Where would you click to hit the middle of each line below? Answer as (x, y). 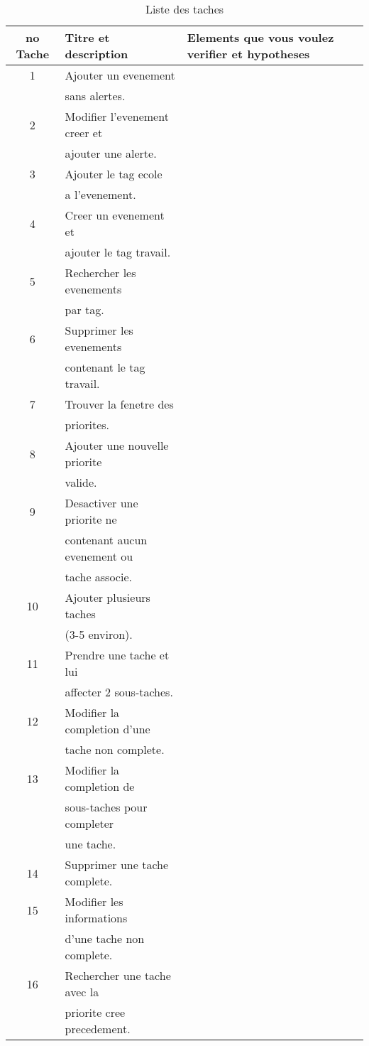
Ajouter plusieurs (108, 597)
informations (96, 918)
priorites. (87, 425)
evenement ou (99, 556)
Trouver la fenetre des (119, 404)
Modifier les (94, 901)
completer (89, 823)
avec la (82, 992)
